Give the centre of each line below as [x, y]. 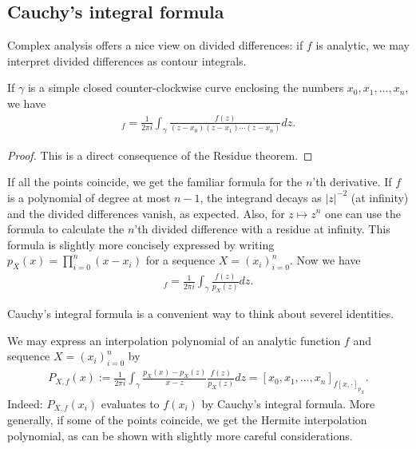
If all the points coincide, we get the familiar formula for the [155, 182]
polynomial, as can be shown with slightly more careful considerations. [180, 435]
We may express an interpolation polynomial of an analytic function [174, 340]
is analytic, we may [363, 45]
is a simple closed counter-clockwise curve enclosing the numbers [186, 87]
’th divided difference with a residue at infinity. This [262, 229]
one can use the [363, 213]
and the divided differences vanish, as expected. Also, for [146, 213]
